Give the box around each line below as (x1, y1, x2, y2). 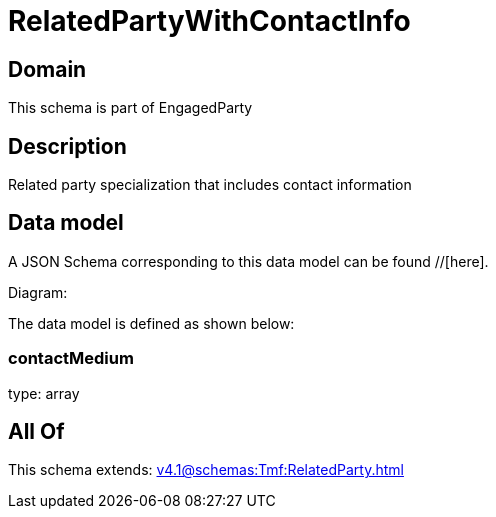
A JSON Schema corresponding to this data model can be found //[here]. (8, 252, 489, 270)
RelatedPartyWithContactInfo (8, 4, 411, 38)
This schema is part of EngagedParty (8, 99, 253, 117)
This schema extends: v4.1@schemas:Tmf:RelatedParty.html (8, 461, 404, 479)
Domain (8, 56, 87, 82)
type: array (8, 384, 80, 402)
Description (8, 133, 127, 159)
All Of (8, 419, 65, 445)
